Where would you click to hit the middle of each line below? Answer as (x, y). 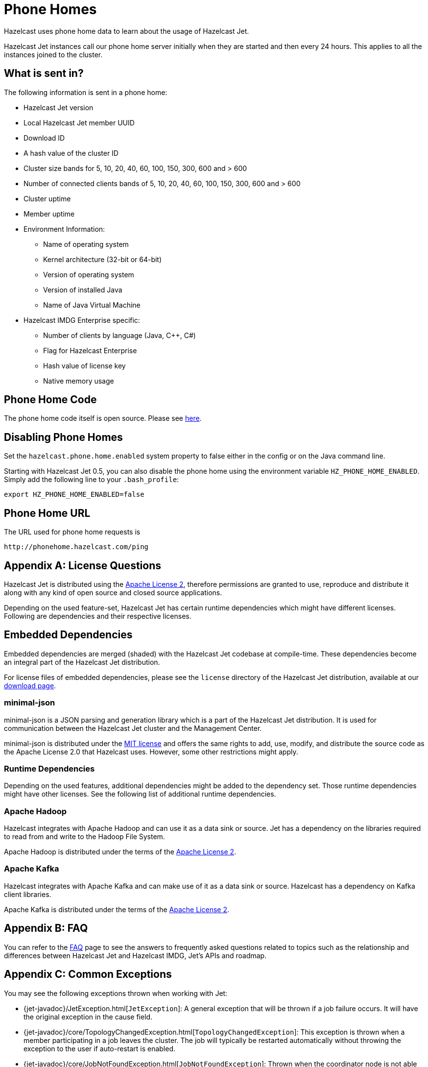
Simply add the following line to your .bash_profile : (92, 480)
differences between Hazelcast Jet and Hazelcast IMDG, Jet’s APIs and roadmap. (135, 955)
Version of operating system (89, 274)
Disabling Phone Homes (63, 437)
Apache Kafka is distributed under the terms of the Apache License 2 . (117, 909)
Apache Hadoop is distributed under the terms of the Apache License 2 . (120, 852)
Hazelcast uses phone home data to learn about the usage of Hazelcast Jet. (127, 31)
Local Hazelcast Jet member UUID (79, 122)
